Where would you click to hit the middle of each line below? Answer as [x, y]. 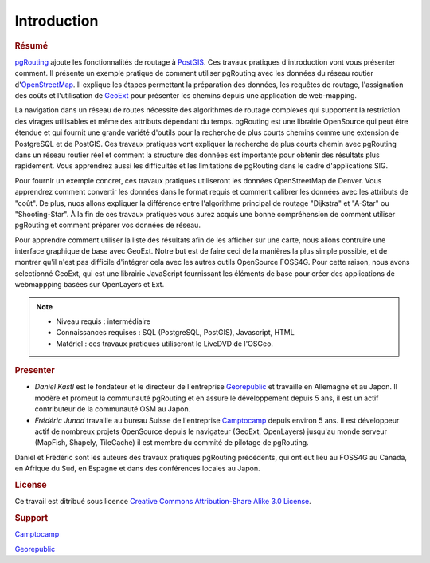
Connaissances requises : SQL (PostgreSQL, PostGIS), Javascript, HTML [175, 333]
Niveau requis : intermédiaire [104, 321]
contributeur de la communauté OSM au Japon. [113, 409]
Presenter [35, 371]
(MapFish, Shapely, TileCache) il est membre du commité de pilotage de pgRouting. [172, 443]
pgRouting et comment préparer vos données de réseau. [107, 225]
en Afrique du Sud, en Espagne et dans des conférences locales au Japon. [137, 469]
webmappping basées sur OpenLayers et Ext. [90, 285]
